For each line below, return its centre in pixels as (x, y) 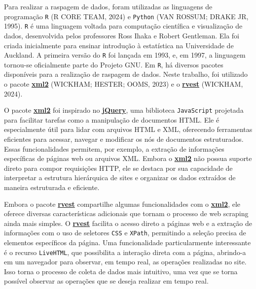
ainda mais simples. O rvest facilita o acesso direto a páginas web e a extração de (128, 223)
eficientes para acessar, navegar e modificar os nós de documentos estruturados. (124, 139)
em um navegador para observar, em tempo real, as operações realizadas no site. (125, 262)
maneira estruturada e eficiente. (52, 187)
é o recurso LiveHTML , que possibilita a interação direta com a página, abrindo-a (125, 252)
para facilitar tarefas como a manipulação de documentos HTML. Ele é (112, 119)
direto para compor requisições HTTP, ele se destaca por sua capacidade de (118, 168)
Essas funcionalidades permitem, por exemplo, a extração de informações (114, 148)
